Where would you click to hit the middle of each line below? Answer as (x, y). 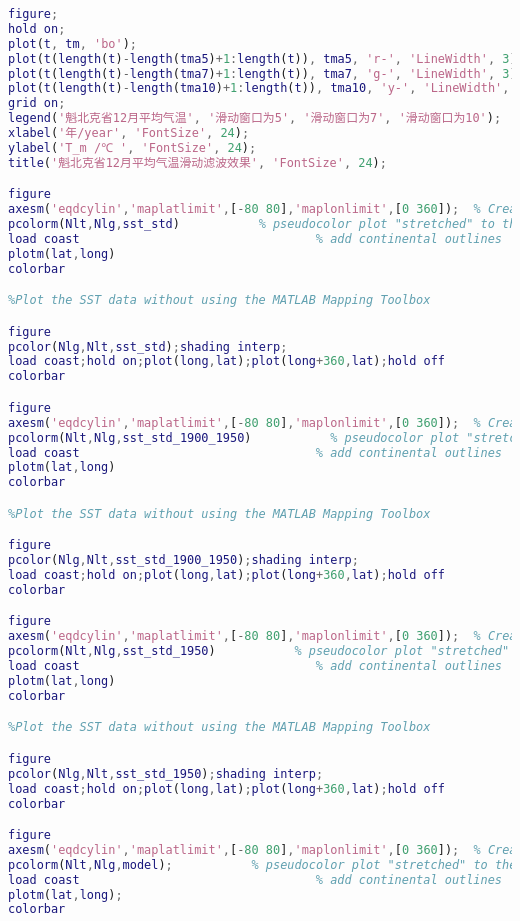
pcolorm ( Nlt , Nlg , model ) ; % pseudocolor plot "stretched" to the (262, 864)
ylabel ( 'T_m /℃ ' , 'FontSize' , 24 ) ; (132, 147)
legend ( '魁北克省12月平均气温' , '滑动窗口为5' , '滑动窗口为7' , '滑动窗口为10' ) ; (255, 118)
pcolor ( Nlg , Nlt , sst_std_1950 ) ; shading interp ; (166, 773)
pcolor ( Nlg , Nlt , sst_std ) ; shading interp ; (148, 346)
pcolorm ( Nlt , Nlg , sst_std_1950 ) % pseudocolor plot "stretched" (259, 651)
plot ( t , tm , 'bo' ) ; (72, 43)
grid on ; (37, 103)
